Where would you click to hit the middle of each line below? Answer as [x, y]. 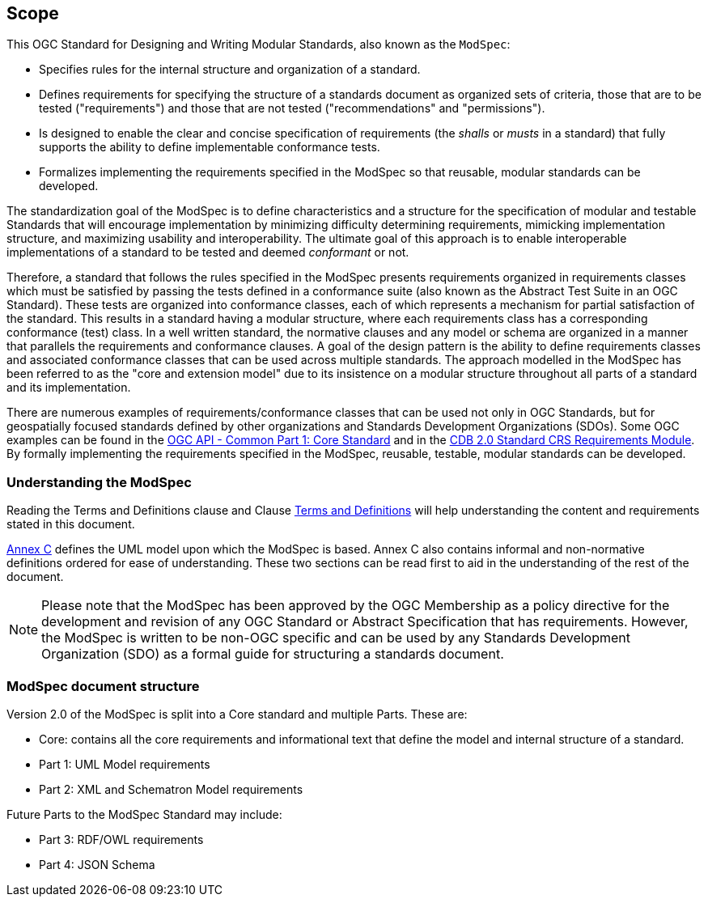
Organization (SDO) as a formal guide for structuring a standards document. [273, 654]
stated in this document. [71, 524]
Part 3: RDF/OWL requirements [121, 839]
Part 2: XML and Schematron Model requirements [171, 789]
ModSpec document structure [103, 686]
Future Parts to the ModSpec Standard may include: [144, 814]
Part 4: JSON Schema [97, 864]
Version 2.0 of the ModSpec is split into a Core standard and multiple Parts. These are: [237, 714]
